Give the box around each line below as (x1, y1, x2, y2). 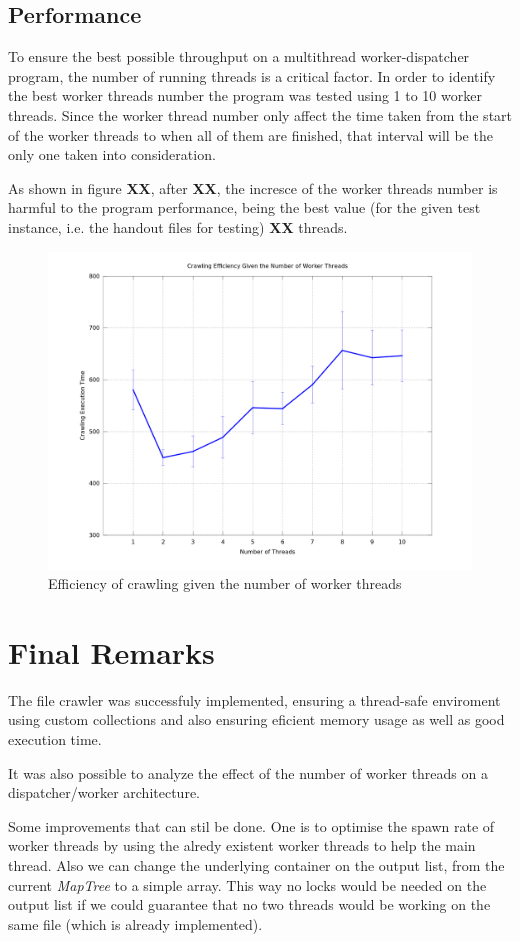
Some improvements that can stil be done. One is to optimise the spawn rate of (8, 815, 495, 836)
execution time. (8, 729, 102, 750)
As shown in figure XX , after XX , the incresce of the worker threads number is (8, 177, 498, 198)
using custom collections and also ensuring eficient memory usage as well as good (8, 709, 505, 730)
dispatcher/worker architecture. (8, 782, 200, 803)
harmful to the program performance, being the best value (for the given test (8, 197, 481, 218)
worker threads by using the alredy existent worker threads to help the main (8, 835, 476, 856)
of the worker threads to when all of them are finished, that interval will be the (8, 124, 493, 145)
